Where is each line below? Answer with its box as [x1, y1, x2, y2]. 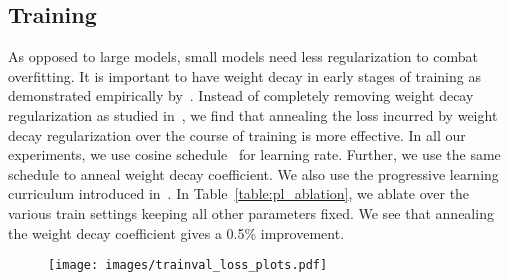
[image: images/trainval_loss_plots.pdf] [48, 258, 328, 273]
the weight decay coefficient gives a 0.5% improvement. [8, 222, 345, 243]
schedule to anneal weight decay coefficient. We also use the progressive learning [8, 163, 499, 184]
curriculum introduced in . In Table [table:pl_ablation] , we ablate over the [8, 183, 470, 204]
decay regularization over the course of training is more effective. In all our [8, 124, 466, 145]
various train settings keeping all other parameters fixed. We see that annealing [8, 202, 494, 223]
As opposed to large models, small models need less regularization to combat [8, 46, 478, 67]
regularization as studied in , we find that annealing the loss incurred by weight [8, 104, 498, 125]
